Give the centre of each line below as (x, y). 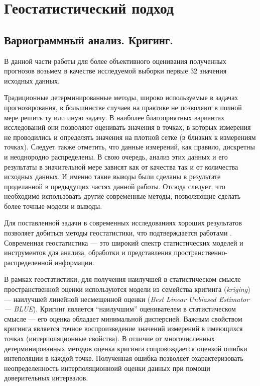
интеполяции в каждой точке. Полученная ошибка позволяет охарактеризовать (124, 358)
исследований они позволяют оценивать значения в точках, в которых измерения (127, 127)
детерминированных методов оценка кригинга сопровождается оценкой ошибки (126, 348)
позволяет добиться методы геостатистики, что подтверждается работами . (118, 233)
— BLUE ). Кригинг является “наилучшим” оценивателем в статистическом (120, 309)
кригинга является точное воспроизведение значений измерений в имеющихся (123, 328)
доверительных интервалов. (46, 378)
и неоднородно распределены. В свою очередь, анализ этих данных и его (116, 156)
